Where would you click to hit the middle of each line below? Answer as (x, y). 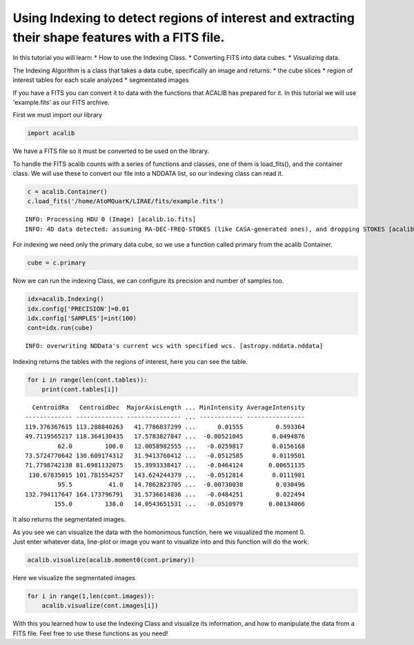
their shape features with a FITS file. (119, 37)
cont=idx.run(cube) (60, 328)
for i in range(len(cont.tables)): (87, 380)
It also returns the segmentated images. (69, 520)
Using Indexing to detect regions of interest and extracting (184, 18)
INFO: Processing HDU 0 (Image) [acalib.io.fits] (111, 219)
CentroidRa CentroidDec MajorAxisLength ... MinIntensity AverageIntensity (169, 408)
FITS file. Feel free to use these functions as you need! (90, 633)
